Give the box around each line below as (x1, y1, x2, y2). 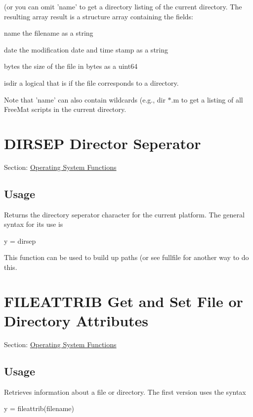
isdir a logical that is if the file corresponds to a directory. (4, 77, 179, 88)
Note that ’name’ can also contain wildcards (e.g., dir (4, 94, 166, 104)
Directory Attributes (4, 311, 149, 331)
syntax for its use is (4, 219, 63, 229)
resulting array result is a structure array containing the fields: (4, 11, 194, 21)
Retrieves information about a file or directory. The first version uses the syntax (4, 386, 246, 397)
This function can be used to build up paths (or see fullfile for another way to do (4, 252, 249, 262)
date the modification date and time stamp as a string (4, 44, 168, 54)
